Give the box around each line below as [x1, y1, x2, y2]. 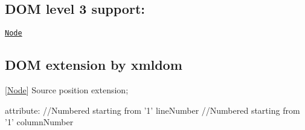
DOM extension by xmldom [5, 55, 182, 74]
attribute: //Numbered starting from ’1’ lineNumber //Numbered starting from [5, 104, 300, 116]
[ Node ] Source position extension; [5, 84, 129, 96]
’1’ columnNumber [5, 116, 74, 128]
